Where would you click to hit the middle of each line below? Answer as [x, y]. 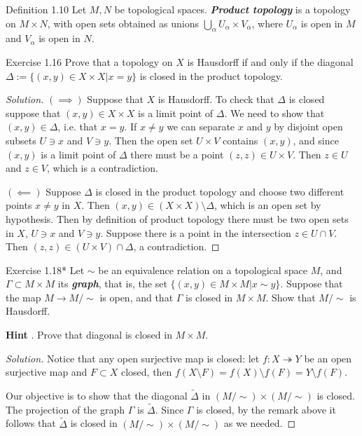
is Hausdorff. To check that [216, 99]
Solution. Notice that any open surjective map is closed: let [133, 358]
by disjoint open [308, 127]
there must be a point [177, 154]
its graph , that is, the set [112, 284]
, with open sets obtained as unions [123, 23]
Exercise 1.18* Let [45, 270]
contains [241, 140]
